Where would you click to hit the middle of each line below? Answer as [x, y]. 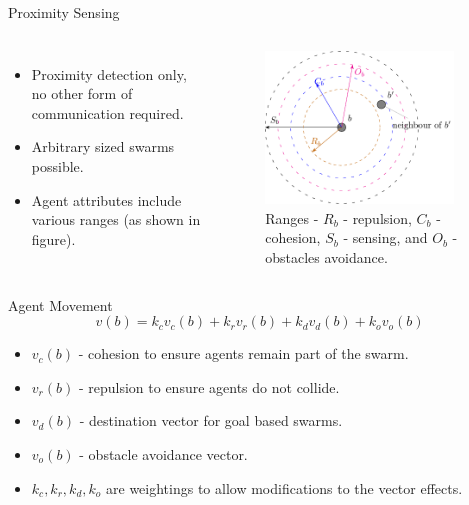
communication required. [107, 112]
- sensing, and [385, 237]
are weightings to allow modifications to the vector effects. [284, 487]
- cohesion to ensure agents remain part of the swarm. [243, 353]
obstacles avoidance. [326, 256]
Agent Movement [60, 304]
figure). [53, 238]
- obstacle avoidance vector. [163, 453]
